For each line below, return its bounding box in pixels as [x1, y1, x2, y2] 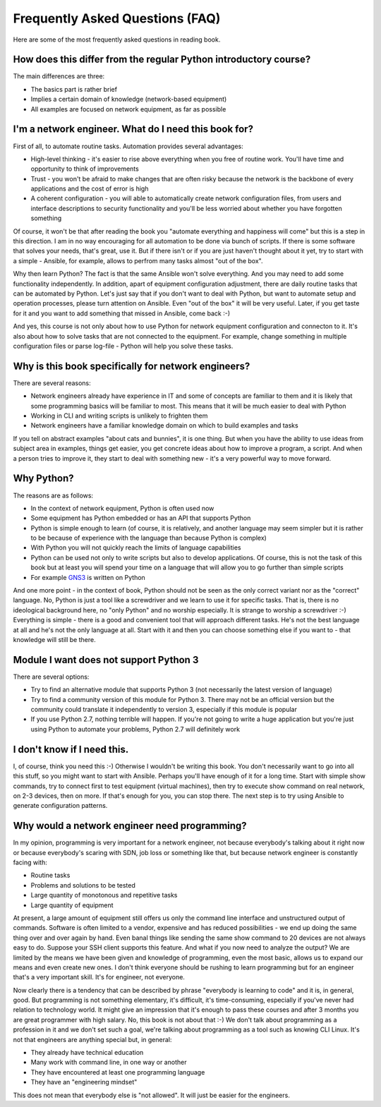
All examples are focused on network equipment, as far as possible [30, 104, 226, 113]
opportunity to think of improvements [30, 164, 139, 173]
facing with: [13, 858, 47, 866]
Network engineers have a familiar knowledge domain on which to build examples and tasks [30, 421, 299, 430]
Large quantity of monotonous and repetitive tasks [30, 891, 178, 900]
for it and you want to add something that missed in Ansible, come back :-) [13, 309, 231, 317]
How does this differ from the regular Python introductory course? [13, 54, 311, 66]
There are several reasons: [13, 378, 91, 387]
